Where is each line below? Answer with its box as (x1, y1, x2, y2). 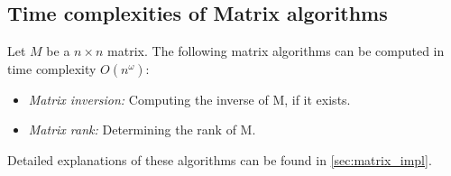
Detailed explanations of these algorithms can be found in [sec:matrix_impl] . (7, 150, 432, 169)
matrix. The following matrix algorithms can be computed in (107, 42, 445, 60)
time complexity (7, 59, 97, 78)
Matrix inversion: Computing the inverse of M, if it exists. (28, 89, 351, 108)
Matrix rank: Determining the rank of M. (28, 120, 256, 139)
